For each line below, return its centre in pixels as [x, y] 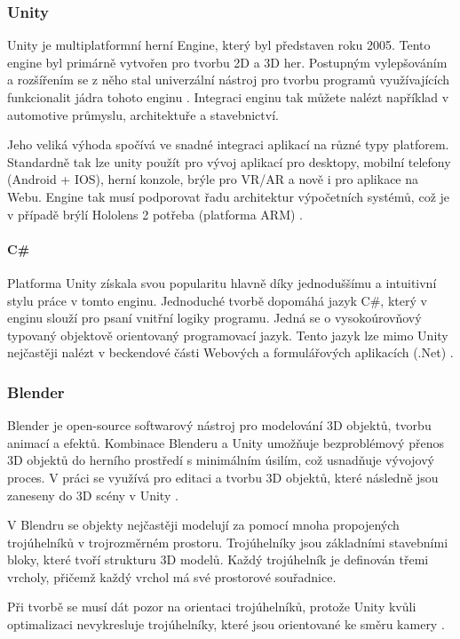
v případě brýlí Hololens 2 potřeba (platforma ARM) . [155, 214]
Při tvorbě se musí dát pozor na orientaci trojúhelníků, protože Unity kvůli [212, 607]
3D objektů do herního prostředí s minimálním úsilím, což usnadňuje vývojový [221, 460]
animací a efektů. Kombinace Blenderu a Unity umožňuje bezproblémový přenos [226, 442]
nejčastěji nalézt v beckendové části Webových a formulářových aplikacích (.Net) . [230, 352]
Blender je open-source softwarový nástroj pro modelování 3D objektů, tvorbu [219, 425]
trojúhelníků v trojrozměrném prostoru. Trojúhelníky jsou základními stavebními [228, 542]
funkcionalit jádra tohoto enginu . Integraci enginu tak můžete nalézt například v [228, 97]
